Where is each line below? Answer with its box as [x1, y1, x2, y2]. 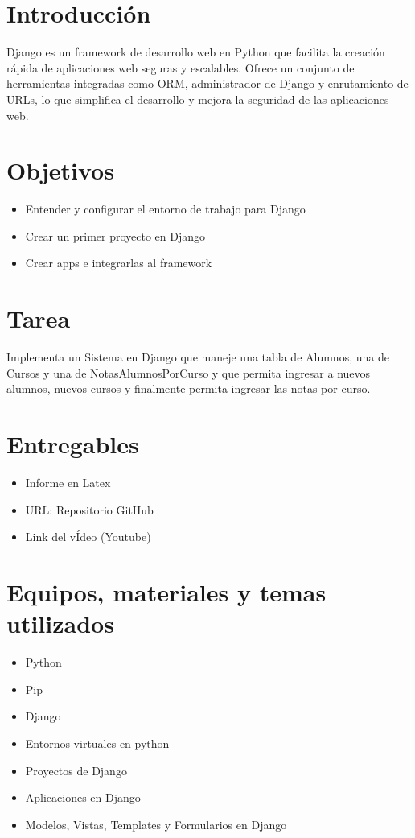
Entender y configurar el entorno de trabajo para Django [25, 200, 306, 217]
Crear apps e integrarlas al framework [25, 254, 212, 271]
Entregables [6, 427, 139, 460]
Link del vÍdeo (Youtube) [25, 528, 151, 545]
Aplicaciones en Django [25, 789, 141, 806]
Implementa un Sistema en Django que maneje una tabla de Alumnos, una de [6, 349, 389, 365]
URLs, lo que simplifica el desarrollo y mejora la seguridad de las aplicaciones [6, 90, 389, 107]
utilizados [6, 607, 114, 640]
